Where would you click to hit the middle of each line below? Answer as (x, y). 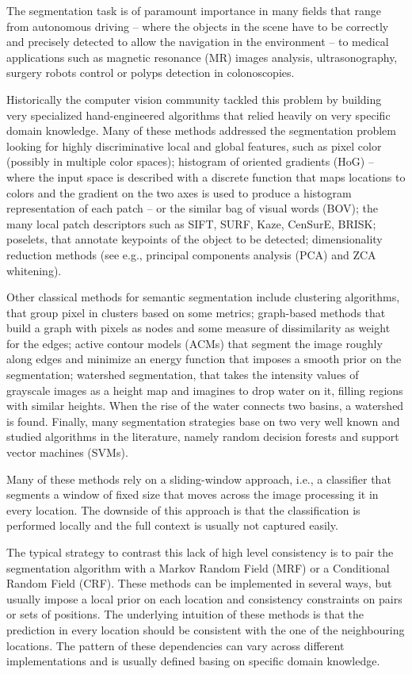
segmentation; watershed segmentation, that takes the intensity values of (183, 375)
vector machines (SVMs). (67, 452)
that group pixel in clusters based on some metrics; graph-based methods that (196, 312)
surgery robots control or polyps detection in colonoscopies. (151, 73)
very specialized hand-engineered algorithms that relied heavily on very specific (198, 115)
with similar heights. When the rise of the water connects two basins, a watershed (205, 406)
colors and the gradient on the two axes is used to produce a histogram (179, 192)
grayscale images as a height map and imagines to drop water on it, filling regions (205, 390)
